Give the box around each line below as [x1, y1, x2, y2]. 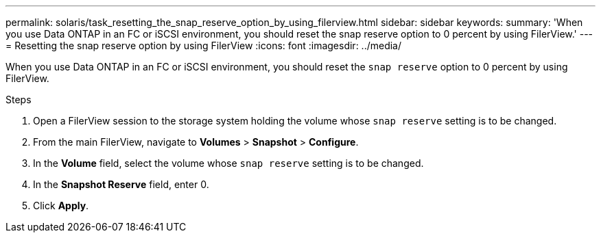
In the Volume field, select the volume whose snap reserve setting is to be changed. [33, 157, 424, 169]
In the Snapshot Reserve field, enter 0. [33, 178, 209, 190]
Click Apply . [33, 200, 89, 211]
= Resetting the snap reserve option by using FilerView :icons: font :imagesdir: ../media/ [5, 40, 402, 51]
